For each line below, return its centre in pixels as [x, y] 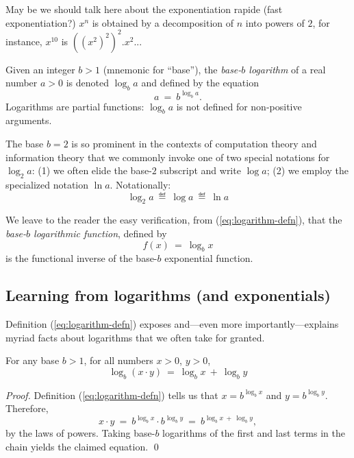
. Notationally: [140, 184]
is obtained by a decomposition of [163, 22]
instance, [24, 41]
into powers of [275, 22]
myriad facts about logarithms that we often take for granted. [135, 337]
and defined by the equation [200, 83]
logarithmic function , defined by [100, 233]
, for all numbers [118, 360]
